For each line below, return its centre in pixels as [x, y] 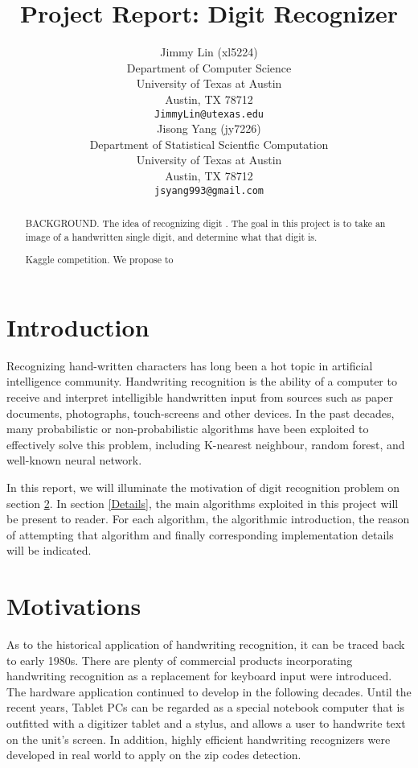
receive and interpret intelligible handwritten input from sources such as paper [200, 396]
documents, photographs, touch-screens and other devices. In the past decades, [201, 413]
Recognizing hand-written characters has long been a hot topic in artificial [190, 365]
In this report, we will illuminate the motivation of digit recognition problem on [203, 487]
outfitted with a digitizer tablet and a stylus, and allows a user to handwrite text [206, 723]
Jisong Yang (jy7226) [209, 128]
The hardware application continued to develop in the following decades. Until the [209, 691]
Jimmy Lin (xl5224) [209, 52]
